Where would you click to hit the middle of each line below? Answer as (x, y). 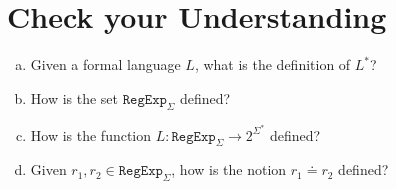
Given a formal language (105, 64)
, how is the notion (229, 169)
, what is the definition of (272, 64)
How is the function (91, 134)
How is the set (74, 97)
